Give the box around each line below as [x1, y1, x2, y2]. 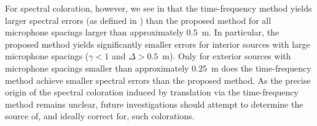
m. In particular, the [202, 26, 280, 39]
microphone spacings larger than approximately [5, 26, 184, 39]
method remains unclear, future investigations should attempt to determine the [5, 97, 303, 110]
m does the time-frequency [211, 61, 311, 74]
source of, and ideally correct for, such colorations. [5, 109, 195, 122]
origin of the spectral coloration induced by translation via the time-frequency [5, 86, 299, 98]
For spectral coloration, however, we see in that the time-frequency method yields [5, 2, 312, 14]
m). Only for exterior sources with [162, 50, 291, 62]
